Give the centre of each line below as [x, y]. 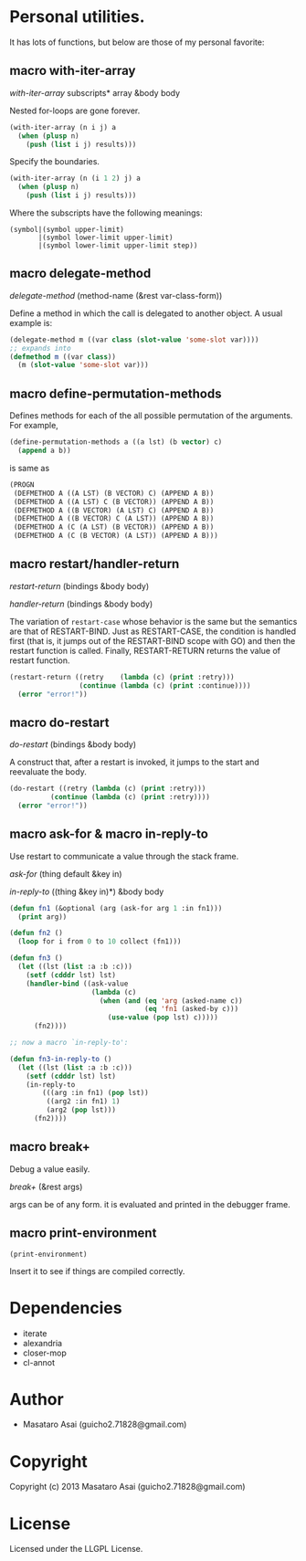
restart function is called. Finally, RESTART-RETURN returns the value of [145, 650]
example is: [31, 322]
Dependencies [66, 1308]
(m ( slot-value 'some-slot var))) [83, 365]
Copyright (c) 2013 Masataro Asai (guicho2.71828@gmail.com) [127, 1487]
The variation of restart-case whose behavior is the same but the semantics [153, 621]
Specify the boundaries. [55, 162]
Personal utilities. [77, 17]
